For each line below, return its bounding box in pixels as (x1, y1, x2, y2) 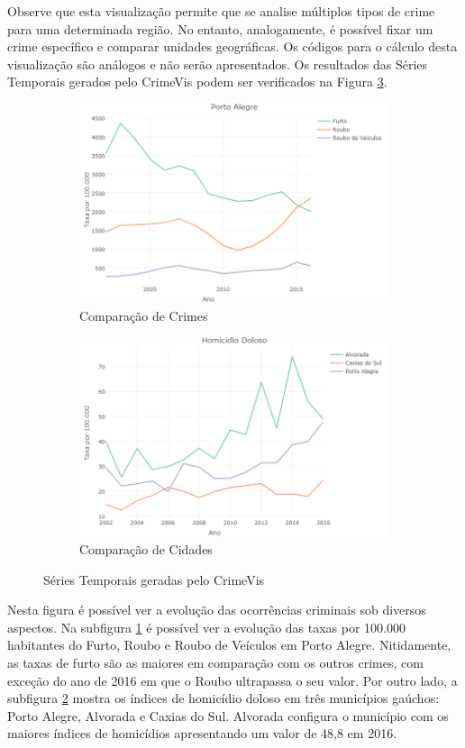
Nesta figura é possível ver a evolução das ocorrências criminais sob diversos (7, 600, 426, 619)
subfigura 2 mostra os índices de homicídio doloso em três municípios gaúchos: (7, 689, 440, 707)
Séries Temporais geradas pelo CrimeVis (43, 570, 265, 588)
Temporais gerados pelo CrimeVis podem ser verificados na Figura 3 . (7, 72, 387, 91)
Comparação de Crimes (79, 306, 208, 324)
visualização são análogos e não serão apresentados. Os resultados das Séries (7, 54, 428, 73)
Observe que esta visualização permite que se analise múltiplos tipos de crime (7, 2, 435, 20)
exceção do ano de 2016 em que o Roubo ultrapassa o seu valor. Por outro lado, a (7, 670, 458, 689)
